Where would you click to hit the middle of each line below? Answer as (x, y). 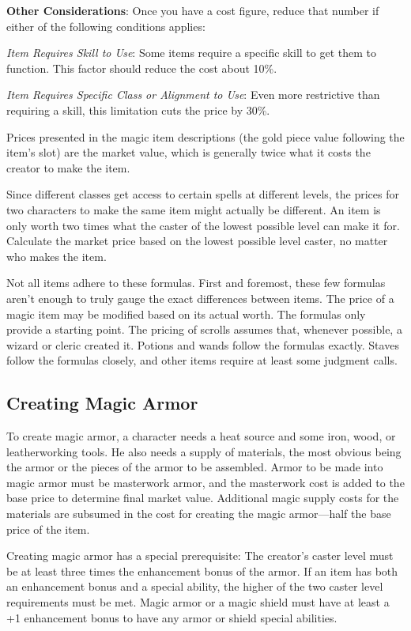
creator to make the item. (68, 167)
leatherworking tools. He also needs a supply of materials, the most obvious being (204, 451)
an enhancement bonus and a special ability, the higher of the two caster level (195, 586)
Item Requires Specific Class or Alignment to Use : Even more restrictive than (193, 94)
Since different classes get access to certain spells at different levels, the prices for (203, 194)
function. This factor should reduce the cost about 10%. (142, 68)
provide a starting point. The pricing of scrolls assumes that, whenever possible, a (204, 329)
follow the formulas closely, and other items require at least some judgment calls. (202, 360)
